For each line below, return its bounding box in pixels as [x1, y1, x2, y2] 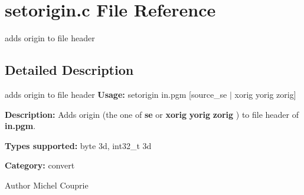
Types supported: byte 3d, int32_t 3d [5, 139, 152, 151]
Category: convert [5, 159, 75, 171]
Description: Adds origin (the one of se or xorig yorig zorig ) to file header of [5, 108, 299, 120]
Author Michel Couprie [5, 179, 89, 191]
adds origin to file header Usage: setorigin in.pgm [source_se [5, 88, 227, 100]
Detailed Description [5, 61, 134, 79]
